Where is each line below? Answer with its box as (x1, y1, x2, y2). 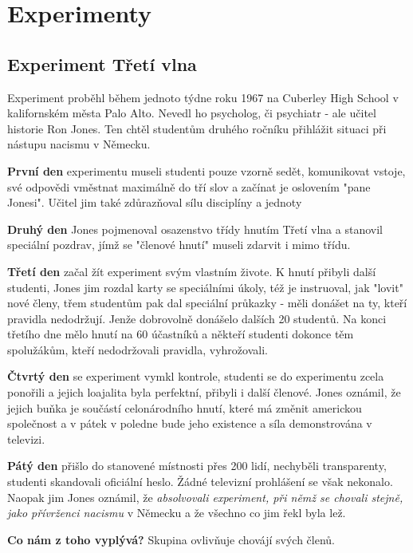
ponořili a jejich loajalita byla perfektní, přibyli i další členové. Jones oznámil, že (7, 384, 401, 401)
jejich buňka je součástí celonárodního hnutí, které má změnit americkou (7, 399, 362, 416)
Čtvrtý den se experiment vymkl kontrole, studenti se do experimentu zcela (7, 368, 384, 385)
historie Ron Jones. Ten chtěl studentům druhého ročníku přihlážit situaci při (7, 120, 387, 136)
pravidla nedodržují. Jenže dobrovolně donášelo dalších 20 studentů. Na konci (7, 310, 387, 326)
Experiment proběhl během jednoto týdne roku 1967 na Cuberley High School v (7, 89, 399, 105)
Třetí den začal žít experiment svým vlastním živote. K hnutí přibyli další (7, 263, 376, 279)
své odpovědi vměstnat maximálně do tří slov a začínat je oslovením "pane (7, 178, 371, 195)
